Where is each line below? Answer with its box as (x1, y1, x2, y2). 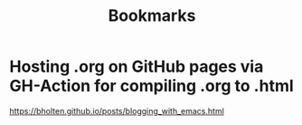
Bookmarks (108, 5, 196, 26)
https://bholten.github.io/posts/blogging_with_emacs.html (9, 105, 224, 116)
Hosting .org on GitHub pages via (9, 56, 264, 77)
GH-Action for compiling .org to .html (9, 76, 294, 96)
